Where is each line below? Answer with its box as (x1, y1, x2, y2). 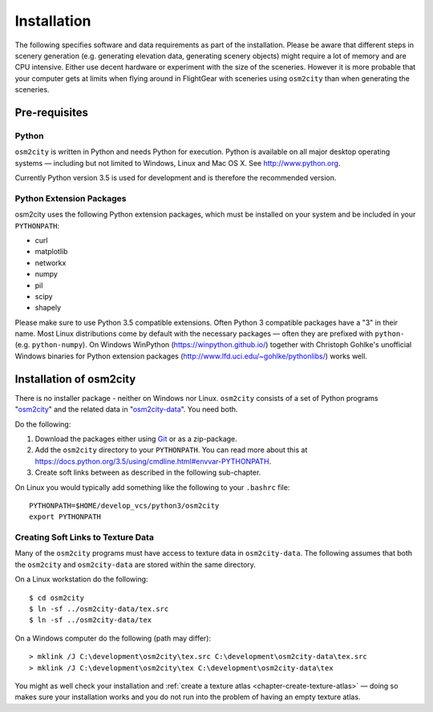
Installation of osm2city (14, 372, 136, 386)
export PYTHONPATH (29, 512, 102, 521)
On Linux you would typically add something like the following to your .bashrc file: (14, 482, 290, 492)
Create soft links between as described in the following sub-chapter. (34, 467, 261, 477)
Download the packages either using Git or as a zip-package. (34, 434, 238, 443)
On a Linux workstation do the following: (14, 574, 148, 585)
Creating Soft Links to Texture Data (14, 532, 154, 543)
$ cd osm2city (29, 593, 84, 602)
